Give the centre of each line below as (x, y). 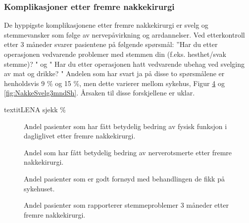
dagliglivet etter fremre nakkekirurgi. (80, 136)
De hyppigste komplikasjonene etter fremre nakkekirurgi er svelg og (106, 25)
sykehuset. (39, 188)
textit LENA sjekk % (35, 109)
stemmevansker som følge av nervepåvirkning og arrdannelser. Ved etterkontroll (124, 34)
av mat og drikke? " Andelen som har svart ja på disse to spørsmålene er (114, 73)
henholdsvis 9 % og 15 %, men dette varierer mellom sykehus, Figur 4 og (114, 83)
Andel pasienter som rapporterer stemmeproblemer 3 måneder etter (126, 205)
